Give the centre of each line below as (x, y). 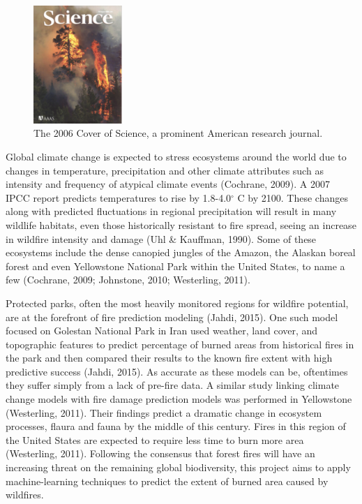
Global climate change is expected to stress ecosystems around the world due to (176, 156)
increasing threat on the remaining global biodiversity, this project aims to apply (178, 467)
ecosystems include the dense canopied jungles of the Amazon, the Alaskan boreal (181, 252)
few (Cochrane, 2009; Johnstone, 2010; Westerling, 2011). (128, 280)
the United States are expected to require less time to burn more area (155, 439)
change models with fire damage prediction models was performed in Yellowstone (179, 399)
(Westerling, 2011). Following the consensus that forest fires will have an (160, 453)
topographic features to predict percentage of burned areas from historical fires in (180, 344)
